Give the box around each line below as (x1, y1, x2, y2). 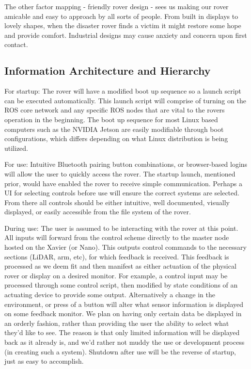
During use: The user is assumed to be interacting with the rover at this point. (4, 223, 238, 233)
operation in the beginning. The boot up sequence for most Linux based (4, 114, 218, 124)
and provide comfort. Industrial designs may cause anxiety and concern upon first (4, 30, 247, 40)
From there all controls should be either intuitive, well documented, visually (4, 197, 230, 207)
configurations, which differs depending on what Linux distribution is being (4, 133, 228, 144)
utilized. (4, 143, 29, 153)
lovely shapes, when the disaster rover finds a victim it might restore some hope (4, 20, 241, 31)
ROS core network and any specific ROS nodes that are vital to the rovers (4, 105, 225, 115)
